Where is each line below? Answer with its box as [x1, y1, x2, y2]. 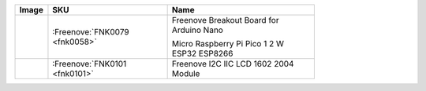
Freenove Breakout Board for [171, 15, 279, 25]
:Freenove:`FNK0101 [52, 59, 127, 69]
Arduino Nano [171, 24, 224, 35]
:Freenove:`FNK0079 [52, 27, 129, 37]
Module [171, 68, 200, 78]
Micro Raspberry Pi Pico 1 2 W [171, 38, 284, 49]
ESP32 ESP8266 [171, 48, 234, 59]
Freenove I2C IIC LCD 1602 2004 [171, 59, 294, 69]
